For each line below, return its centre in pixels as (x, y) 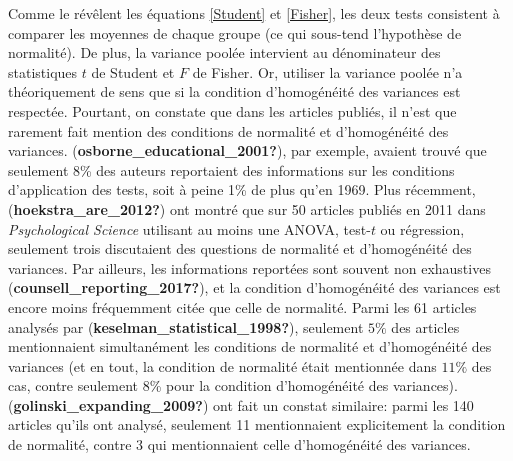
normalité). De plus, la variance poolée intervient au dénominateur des (224, 52)
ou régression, (422, 228)
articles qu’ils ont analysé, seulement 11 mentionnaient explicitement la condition (257, 424)
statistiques (43, 71)
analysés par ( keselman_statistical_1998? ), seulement (186, 326)
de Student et (133, 71)
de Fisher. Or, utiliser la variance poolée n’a (327, 71)
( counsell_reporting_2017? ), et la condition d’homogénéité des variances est (254, 287)
